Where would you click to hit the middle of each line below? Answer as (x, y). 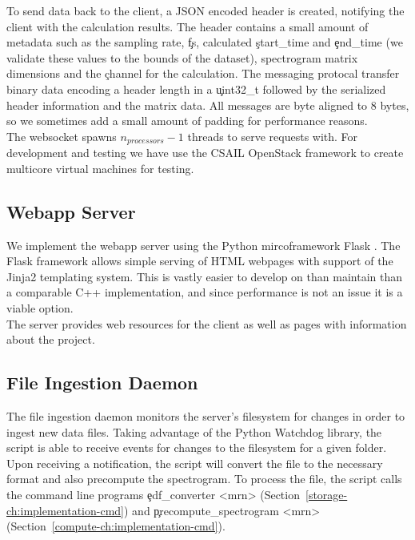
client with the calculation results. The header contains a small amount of (188, 26)
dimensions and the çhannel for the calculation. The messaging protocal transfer (203, 73)
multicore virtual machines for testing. (100, 168)
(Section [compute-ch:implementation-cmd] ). (116, 526)
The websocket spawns (62, 136)
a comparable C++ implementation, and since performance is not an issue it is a (205, 292)
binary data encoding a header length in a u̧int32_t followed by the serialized (196, 89)
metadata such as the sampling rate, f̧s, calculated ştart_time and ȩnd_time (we (205, 42)
